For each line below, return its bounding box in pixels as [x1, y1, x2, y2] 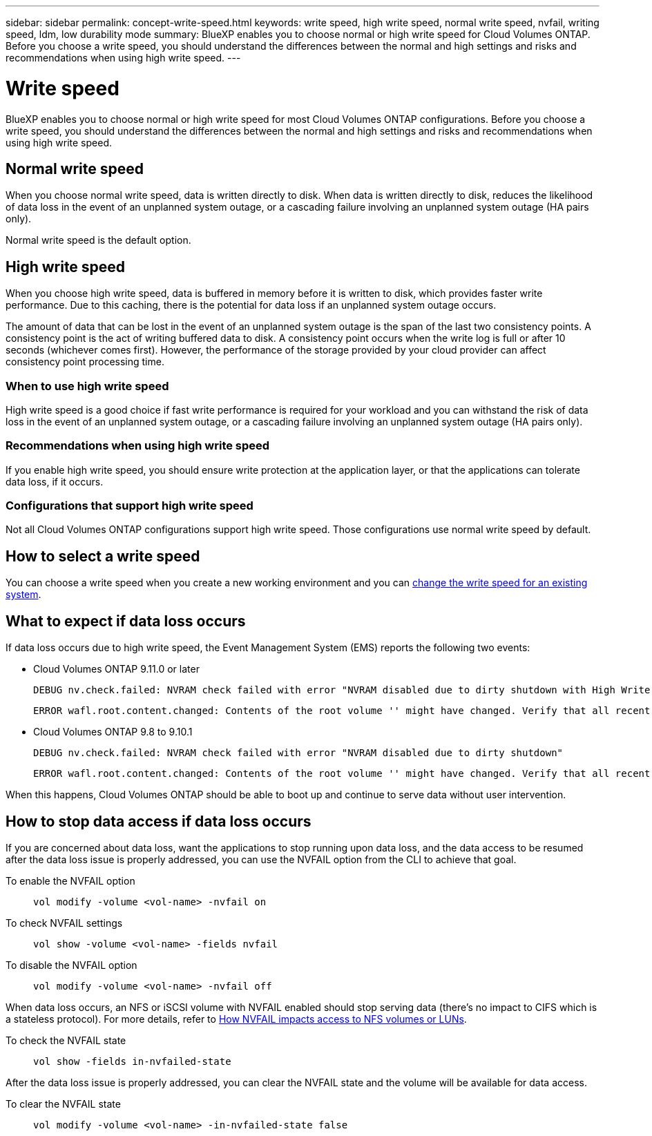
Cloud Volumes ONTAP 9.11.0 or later [33, 663, 200, 675]
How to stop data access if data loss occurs [6, 812, 311, 830]
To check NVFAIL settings [6, 916, 123, 929]
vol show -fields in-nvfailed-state [33, 1055, 231, 1067]
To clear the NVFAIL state [6, 1097, 121, 1110]
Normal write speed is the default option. [6, 234, 191, 247]
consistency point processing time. [6, 356, 164, 368]
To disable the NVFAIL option [6, 959, 137, 971]
